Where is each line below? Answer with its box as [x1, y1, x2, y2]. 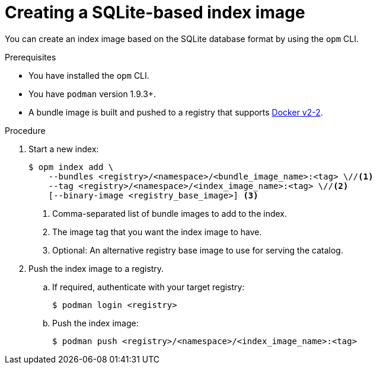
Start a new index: [28, 143, 99, 154]
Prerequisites [5, 52, 56, 62]
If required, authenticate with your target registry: [52, 281, 245, 292]
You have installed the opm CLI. [28, 70, 149, 81]
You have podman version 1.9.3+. [28, 88, 156, 99]
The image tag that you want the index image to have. [52, 226, 262, 237]
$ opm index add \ [28, 162, 114, 172]
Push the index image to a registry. [28, 263, 164, 274]
